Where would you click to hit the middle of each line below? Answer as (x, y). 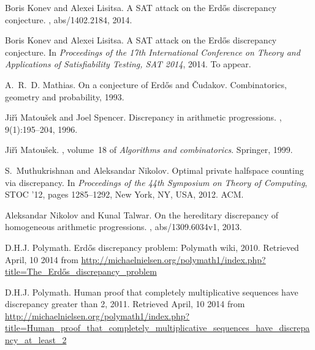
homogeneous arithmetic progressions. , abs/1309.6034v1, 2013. (123, 227)
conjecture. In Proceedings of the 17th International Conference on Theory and (153, 52)
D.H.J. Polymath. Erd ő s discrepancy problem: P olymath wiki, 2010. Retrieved (152, 247)
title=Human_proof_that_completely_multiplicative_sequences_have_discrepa (157, 328)
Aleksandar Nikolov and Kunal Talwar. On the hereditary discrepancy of (142, 214)
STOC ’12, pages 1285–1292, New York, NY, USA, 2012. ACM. (124, 194)
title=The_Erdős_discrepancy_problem (81, 271)
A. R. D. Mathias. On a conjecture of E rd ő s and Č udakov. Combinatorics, (146, 84)
